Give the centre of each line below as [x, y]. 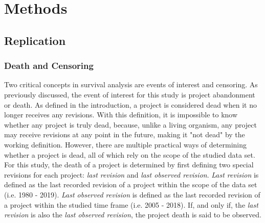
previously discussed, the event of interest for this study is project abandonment [130, 94]
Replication [35, 40]
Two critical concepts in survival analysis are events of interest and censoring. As [131, 84]
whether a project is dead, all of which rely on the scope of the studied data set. [130, 154]
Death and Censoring [49, 66]
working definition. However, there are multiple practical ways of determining [125, 144]
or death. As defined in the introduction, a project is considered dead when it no [130, 104]
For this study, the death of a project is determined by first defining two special [129, 165]
